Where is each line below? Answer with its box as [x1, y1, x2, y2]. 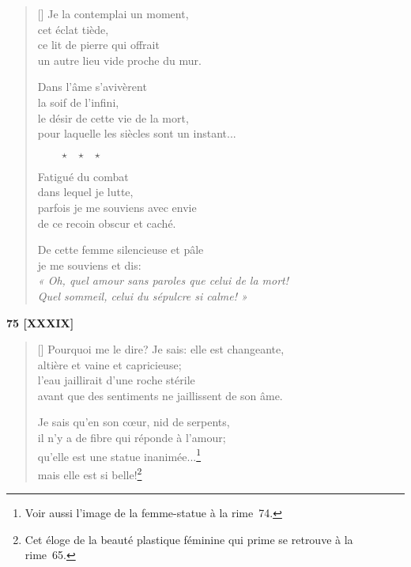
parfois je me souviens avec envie [37, 198, 197, 215]
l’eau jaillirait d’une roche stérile [37, 372, 195, 388]
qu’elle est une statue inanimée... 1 [37, 445, 202, 464]
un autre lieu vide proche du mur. [37, 51, 202, 68]
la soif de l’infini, [37, 93, 119, 110]
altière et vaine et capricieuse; [37, 356, 182, 372]
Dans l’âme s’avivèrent [37, 78, 147, 95]
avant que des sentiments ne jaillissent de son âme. [37, 387, 283, 403]
